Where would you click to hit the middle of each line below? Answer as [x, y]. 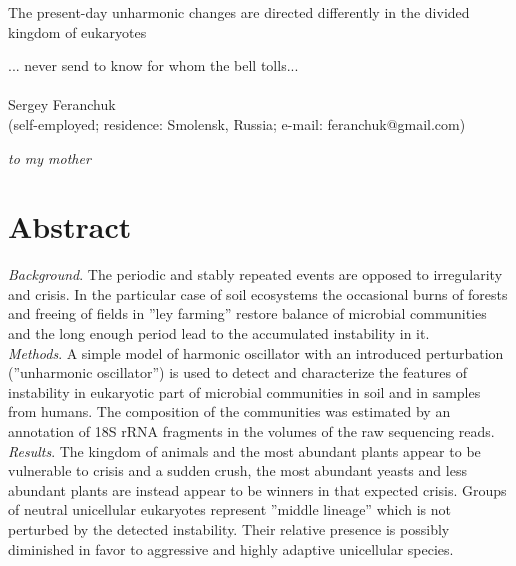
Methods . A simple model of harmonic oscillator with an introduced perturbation [256, 352]
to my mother [49, 157]
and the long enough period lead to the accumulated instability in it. [219, 333]
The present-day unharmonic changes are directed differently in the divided [239, 12]
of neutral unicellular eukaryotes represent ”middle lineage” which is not [229, 509]
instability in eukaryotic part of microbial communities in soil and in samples [244, 391]
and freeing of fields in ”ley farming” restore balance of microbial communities [247, 313]
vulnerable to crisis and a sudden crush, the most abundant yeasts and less [237, 470]
